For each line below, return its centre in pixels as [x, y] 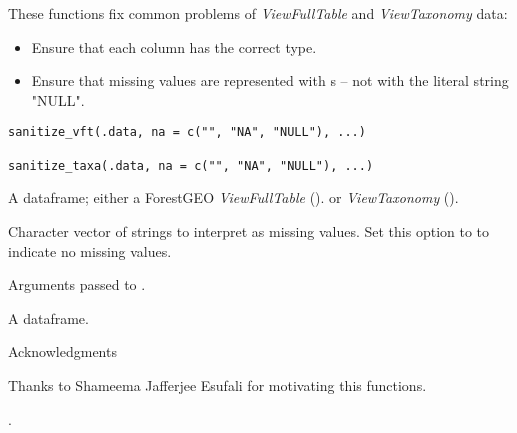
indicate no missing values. [90, 250]
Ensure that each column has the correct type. [174, 46]
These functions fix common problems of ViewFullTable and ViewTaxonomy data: [258, 13]
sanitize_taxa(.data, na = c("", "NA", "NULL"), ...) [191, 165]
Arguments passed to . [77, 284]
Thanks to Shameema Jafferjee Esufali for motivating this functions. [217, 384]
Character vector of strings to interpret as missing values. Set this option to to [249, 230]
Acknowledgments [62, 351]
